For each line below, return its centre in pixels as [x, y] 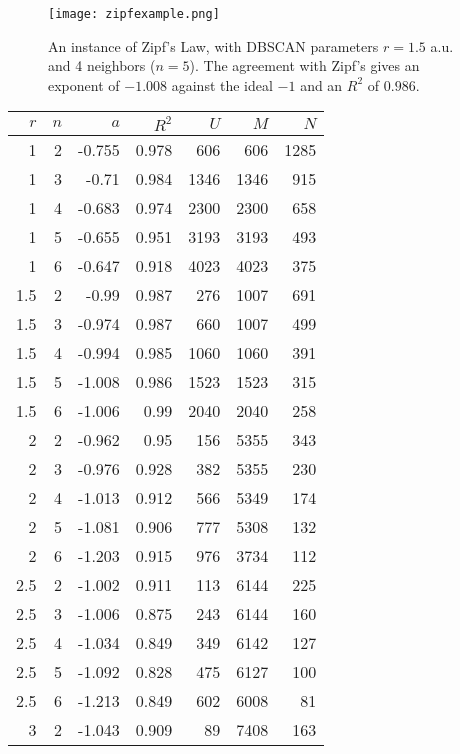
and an [321, 84]
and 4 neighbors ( [102, 65]
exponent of [84, 84]
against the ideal [222, 84]
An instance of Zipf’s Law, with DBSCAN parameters [213, 45]
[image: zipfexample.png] [134, 14]
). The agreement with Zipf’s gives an [304, 65]
